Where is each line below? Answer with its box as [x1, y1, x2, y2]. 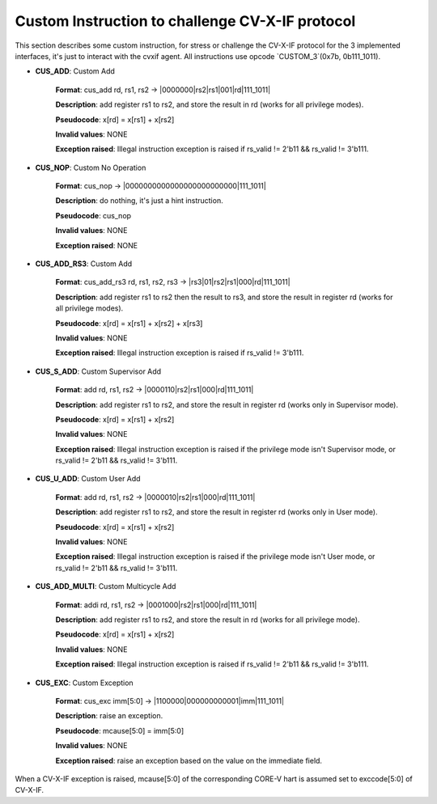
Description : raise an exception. [55, 711, 163, 721]
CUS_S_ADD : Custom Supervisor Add [35, 366, 162, 376]
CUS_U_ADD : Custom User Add [35, 474, 141, 484]
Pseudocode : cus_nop [55, 210, 132, 220]
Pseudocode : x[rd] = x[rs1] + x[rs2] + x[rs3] [55, 318, 203, 328]
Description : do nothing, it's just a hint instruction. [55, 196, 223, 205]
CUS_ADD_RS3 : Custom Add [35, 259, 133, 269]
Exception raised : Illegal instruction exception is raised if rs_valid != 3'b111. [55, 348, 304, 358]
